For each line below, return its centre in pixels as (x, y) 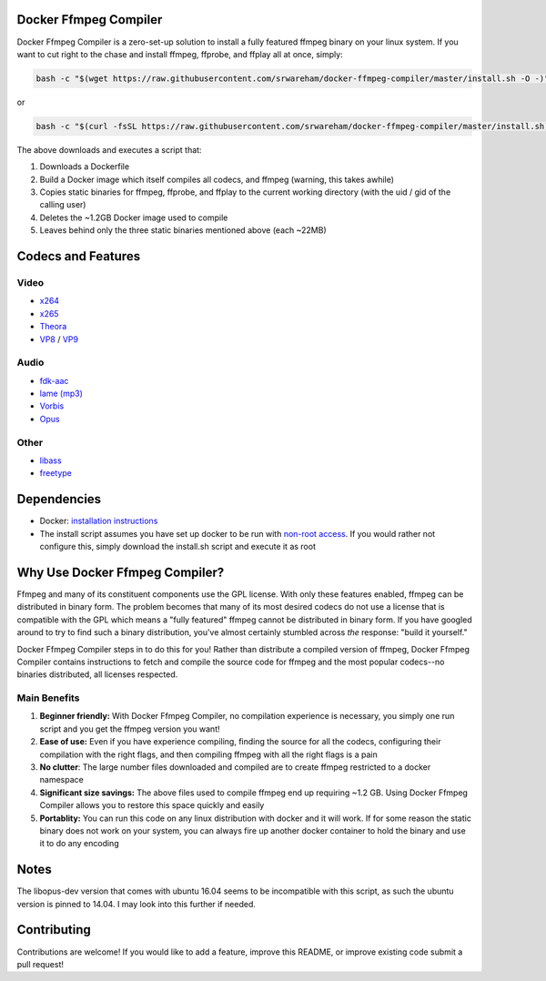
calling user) (63, 205)
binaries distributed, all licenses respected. (97, 674)
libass (51, 460)
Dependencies (59, 499)
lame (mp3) (61, 394)
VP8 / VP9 (59, 339)
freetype (56, 473)
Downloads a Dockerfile (85, 167)
